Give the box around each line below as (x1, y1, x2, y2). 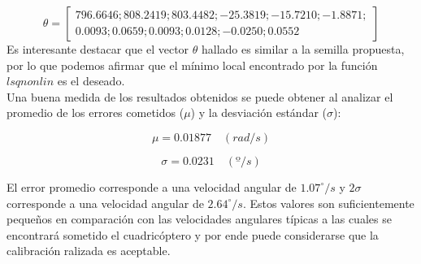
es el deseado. (57, 72, 125, 89)
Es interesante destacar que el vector (7, 41, 189, 57)
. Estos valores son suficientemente (242, 194, 414, 211)
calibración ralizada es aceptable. (7, 242, 171, 259)
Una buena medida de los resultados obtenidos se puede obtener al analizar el (7, 88, 393, 105)
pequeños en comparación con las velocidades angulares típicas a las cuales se (7, 210, 392, 227)
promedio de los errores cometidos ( (7, 104, 184, 121)
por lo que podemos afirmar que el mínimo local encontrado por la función (7, 56, 378, 73)
